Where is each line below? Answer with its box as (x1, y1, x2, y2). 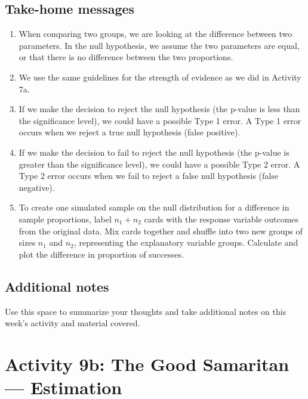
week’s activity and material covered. (5, 317, 140, 329)
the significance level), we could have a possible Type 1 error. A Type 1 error (19, 114, 301, 126)
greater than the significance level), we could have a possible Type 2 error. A (19, 157, 300, 170)
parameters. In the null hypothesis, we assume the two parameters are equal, (19, 39, 300, 51)
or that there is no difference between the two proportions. (19, 51, 233, 63)
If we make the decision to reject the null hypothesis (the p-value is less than (19, 103, 300, 115)
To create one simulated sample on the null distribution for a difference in (19, 201, 289, 214)
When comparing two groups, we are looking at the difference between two (19, 27, 292, 40)
